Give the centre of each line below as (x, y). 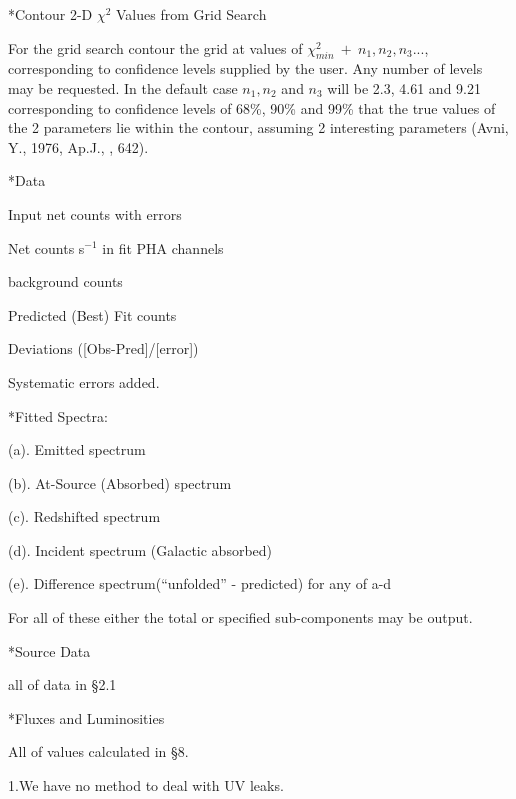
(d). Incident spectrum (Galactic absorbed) (140, 549)
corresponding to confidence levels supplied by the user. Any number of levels (245, 68)
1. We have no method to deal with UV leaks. (146, 785)
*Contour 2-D (50, 14)
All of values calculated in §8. (98, 751)
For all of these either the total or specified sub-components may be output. (240, 617)
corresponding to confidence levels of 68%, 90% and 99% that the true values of (252, 107)
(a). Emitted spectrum (77, 449)
